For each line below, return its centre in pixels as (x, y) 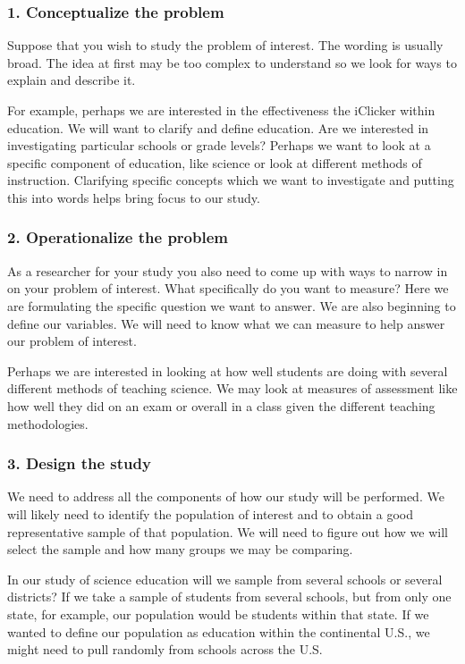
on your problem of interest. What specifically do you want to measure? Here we (228, 288)
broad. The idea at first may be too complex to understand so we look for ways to (232, 62)
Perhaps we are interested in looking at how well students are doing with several (228, 370)
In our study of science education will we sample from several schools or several (225, 579)
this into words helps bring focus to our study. (134, 197)
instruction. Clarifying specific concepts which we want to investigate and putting (231, 180)
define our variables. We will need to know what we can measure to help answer (226, 323)
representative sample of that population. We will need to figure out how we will (228, 531)
